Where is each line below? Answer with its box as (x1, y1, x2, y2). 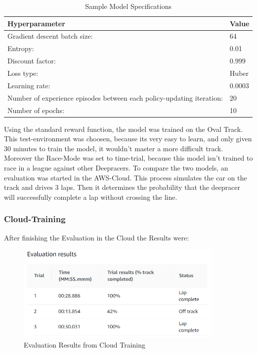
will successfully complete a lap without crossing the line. (4, 191, 177, 202)
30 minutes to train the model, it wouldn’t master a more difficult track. (4, 143, 223, 153)
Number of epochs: (7, 105, 64, 115)
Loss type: (7, 67, 39, 78)
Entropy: (7, 43, 34, 54)
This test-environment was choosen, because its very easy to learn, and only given (4, 133, 252, 144)
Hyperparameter (7, 18, 65, 28)
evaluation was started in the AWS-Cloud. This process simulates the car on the (4, 172, 247, 182)
